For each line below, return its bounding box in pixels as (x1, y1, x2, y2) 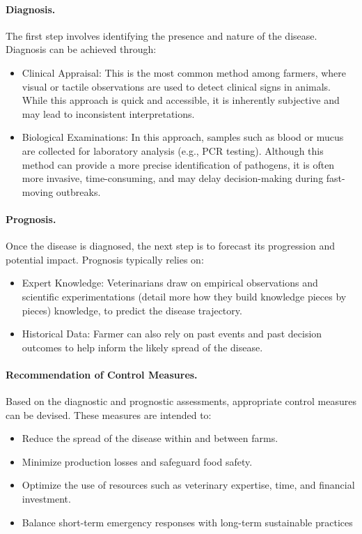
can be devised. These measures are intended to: (6, 407, 212, 422)
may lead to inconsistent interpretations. (22, 106, 195, 121)
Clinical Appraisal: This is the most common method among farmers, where (22, 65, 347, 79)
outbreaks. (56, 184, 101, 199)
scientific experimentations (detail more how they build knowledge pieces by (22, 289, 347, 303)
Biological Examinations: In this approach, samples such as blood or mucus (22, 130, 344, 144)
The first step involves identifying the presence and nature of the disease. (6, 28, 317, 43)
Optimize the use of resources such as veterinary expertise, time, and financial (22, 478, 355, 492)
